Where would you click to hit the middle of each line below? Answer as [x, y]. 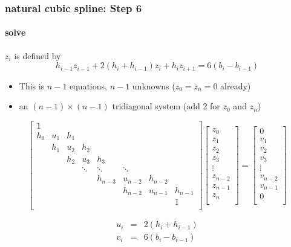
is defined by [38, 55]
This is [32, 85]
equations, [88, 85]
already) [236, 85]
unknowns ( [154, 85]
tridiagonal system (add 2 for [166, 106]
